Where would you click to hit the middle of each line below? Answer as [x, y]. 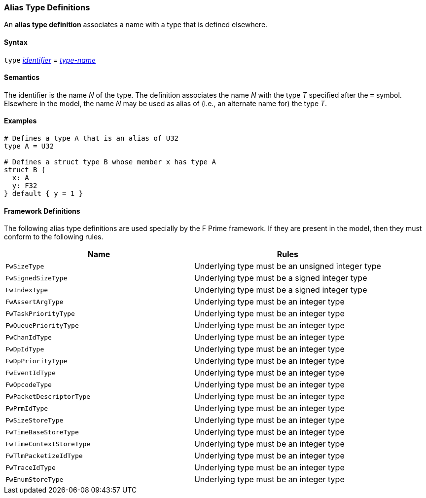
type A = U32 [29, 146]
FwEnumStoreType [35, 479]
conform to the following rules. [54, 237]
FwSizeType [25, 266]
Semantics [22, 77]
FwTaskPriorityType [40, 313]
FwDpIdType [25, 349]
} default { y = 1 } [44, 194]
